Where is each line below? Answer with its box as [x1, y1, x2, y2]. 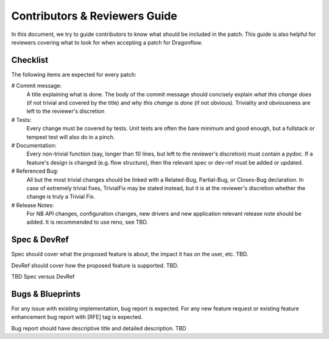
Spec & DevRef [11, 235, 69, 245]
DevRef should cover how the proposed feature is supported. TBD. [11, 262, 179, 269]
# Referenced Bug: [11, 168, 58, 175]
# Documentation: [11, 141, 57, 149]
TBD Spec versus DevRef [11, 273, 75, 280]
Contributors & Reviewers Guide [11, 9, 178, 23]
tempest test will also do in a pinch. [26, 133, 115, 140]
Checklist [11, 55, 49, 65]
